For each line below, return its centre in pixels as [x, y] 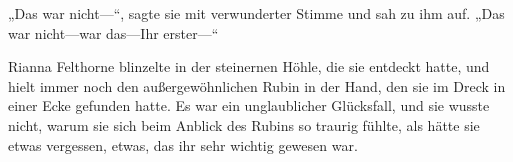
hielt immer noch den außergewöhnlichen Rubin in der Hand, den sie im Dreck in [257, 85]
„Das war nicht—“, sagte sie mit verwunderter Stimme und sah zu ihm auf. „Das [256, 13]
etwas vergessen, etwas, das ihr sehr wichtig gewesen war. [183, 144]
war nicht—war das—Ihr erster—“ [113, 32]
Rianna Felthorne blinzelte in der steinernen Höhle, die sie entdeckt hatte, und [249, 66]
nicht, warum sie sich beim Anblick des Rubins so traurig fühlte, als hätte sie [244, 124]
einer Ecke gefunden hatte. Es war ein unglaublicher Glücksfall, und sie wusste [249, 105]
